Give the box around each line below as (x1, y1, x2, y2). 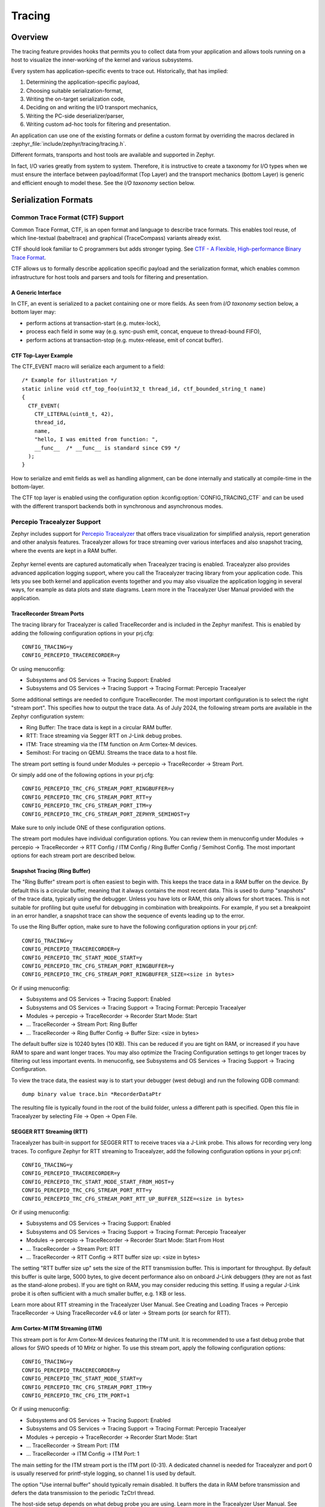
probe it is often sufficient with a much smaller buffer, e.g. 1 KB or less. (11, 1290, 186, 1297)
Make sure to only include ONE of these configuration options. (11, 823, 166, 831)
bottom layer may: (11, 308, 57, 316)
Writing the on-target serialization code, (26, 95, 126, 102)
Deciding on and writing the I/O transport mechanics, (26, 104, 158, 111)
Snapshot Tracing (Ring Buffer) (11, 867, 91, 875)
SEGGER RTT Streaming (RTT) (11, 1128, 88, 1135)
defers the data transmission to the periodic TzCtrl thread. (11, 1489, 155, 1496)
